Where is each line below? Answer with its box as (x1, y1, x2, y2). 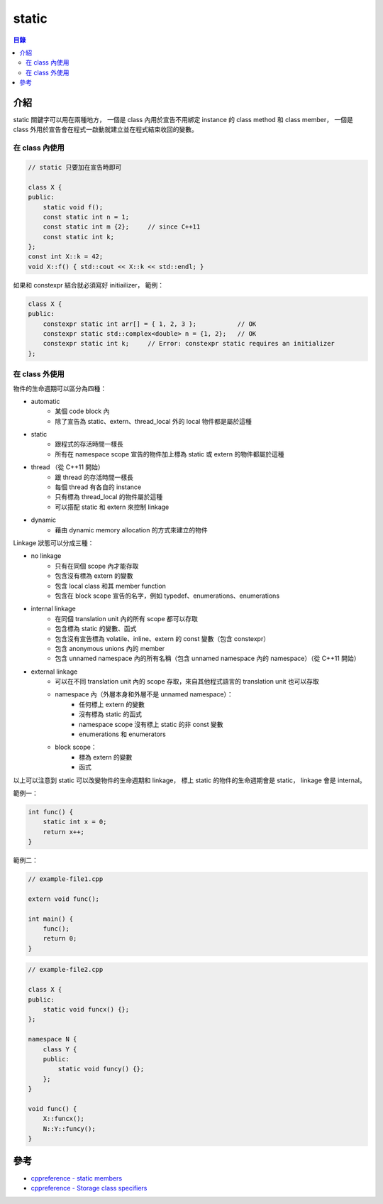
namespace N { (28, 1035, 77, 1044)
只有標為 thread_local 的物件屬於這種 (55, 493, 163, 501)
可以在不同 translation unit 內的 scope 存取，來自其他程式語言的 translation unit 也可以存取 (55, 677, 319, 686)
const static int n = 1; (43, 213, 130, 221)
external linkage (30, 667, 78, 676)
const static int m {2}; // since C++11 (43, 223, 201, 231)
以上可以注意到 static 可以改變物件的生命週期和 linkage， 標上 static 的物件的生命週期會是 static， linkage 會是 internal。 (13, 776, 366, 784)
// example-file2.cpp (28, 965, 104, 974)
